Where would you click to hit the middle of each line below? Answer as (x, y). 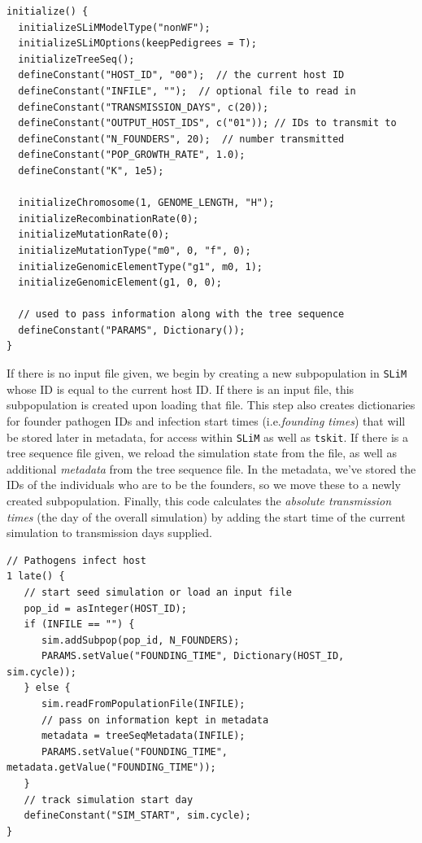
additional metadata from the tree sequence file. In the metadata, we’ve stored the (211, 468)
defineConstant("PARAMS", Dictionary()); (132, 330)
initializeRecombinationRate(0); (109, 218)
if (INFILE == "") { (79, 625)
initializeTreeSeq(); (76, 59)
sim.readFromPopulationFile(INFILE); (143, 704)
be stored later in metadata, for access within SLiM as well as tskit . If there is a (207, 437)
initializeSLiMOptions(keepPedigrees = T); (137, 44)
